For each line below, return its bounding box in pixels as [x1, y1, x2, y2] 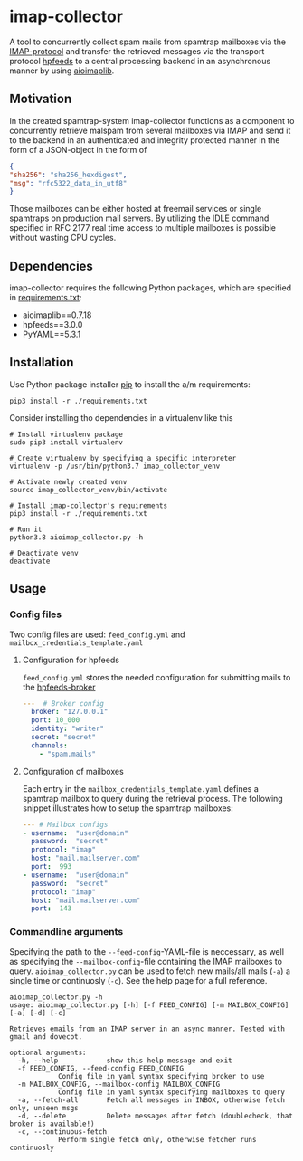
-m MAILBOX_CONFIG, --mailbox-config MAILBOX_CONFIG [17, 1080, 221, 1089]
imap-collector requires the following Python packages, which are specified [9, 282, 292, 293]
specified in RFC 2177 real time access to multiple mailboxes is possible [9, 223, 276, 233]
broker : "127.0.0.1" [31, 708, 109, 717]
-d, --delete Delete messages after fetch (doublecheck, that [17, 1111, 294, 1120]
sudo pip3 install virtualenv [9, 437, 124, 447]
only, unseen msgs [9, 1103, 79, 1112]
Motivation [9, 91, 72, 107]
